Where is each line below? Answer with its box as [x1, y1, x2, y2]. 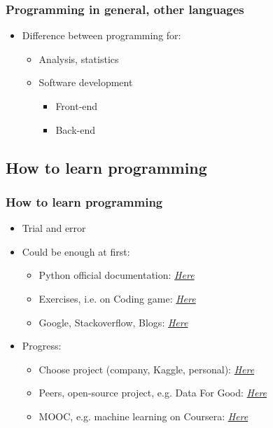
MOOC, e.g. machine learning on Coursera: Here [38, 408, 248, 423]
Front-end [55, 99, 98, 113]
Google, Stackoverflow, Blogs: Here [38, 315, 188, 329]
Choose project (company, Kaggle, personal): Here [38, 361, 255, 376]
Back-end [55, 122, 95, 137]
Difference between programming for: [22, 28, 181, 43]
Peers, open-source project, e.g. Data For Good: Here [38, 385, 267, 400]
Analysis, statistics [38, 51, 119, 66]
